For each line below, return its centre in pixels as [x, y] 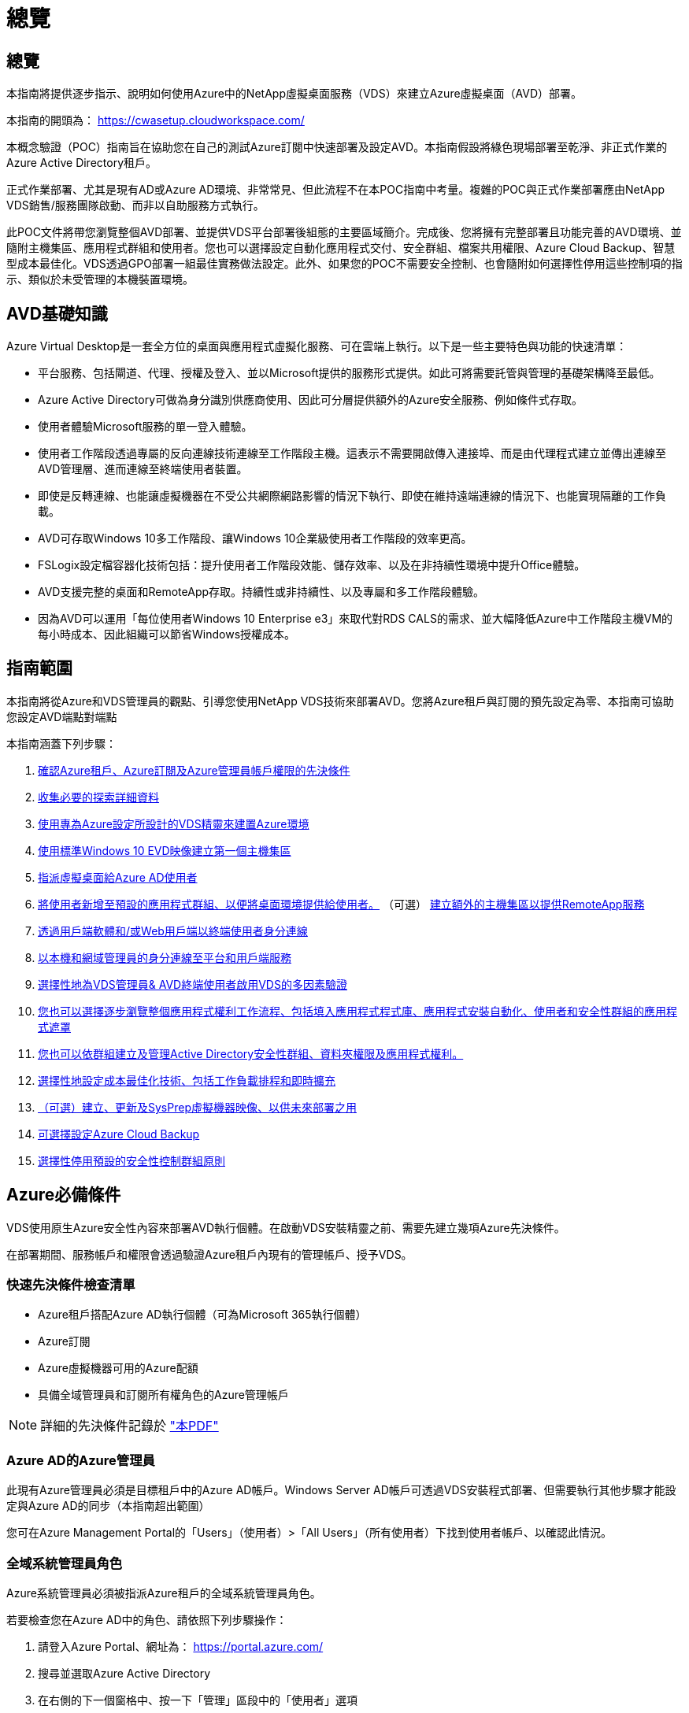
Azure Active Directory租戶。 [82, 163]
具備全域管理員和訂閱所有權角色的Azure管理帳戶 [163, 1395]
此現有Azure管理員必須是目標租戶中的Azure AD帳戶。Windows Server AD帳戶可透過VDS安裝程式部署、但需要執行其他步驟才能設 [341, 1490]
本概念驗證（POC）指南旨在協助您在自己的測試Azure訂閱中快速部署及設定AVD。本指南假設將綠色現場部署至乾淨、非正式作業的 [337, 147]
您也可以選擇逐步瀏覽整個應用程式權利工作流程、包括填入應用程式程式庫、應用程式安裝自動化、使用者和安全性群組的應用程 [357, 1011]
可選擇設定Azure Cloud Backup [119, 1134]
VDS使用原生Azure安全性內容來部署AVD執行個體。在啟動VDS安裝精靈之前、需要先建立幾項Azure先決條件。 [286, 1227]
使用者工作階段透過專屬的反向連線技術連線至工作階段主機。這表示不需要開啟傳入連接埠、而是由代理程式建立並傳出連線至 [352, 453]
